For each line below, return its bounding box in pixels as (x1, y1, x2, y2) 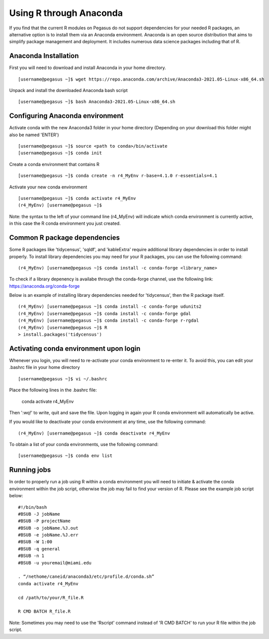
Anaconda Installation (9, 52, 79, 60)
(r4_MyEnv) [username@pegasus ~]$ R (18, 325, 107, 330)
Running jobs (9, 465, 51, 474)
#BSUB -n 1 (18, 553, 45, 559)
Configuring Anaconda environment (9, 112, 124, 120)
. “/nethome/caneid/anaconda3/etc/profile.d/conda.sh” (18, 574, 155, 579)
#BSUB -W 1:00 (18, 539, 52, 545)
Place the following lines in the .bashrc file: (9, 387, 97, 393)
